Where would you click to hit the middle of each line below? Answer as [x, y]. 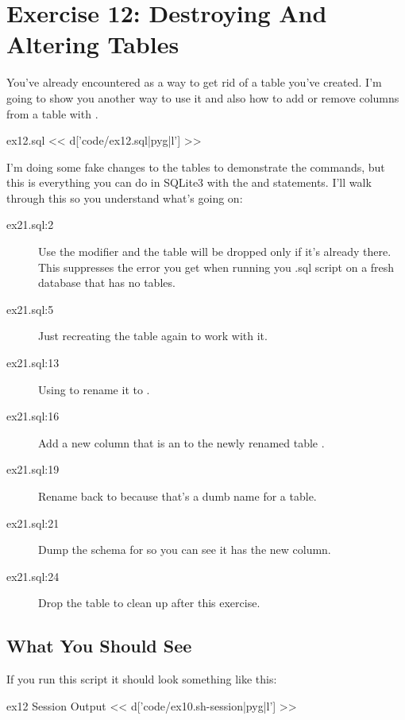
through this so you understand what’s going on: [125, 197]
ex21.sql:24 [33, 576]
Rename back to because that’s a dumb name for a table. [177, 496]
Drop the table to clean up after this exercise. [149, 603]
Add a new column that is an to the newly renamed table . [181, 442]
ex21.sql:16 [33, 416]
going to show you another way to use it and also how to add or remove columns [203, 97]
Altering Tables [93, 44]
